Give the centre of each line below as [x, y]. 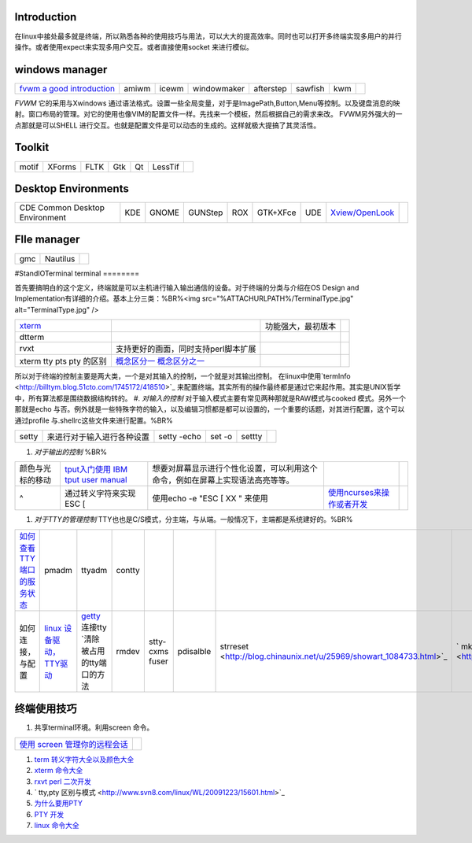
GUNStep [206, 213]
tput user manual [96, 480]
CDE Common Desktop [62, 208]
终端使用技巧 [46, 709]
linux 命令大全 [57, 826]
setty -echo [180, 437]
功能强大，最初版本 [301, 327]
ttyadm [94, 570]
